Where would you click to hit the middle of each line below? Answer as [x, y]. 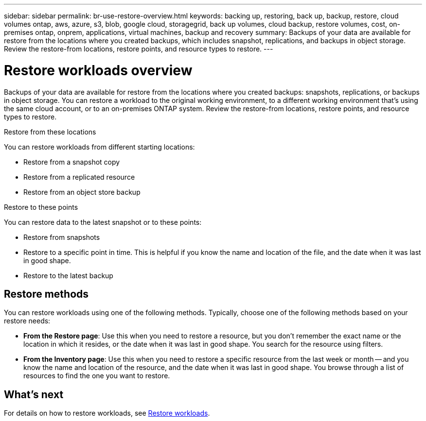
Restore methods [46, 294]
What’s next [34, 394]
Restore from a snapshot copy [72, 162]
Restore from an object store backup [82, 192]
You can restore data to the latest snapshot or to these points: [103, 222]
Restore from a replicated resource [79, 177]
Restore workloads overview [98, 70]
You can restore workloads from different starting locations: [99, 147]
